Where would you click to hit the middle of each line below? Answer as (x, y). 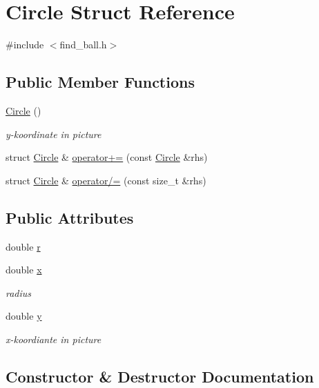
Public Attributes (70, 217)
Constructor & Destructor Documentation (160, 376)
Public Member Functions (100, 82)
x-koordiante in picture (54, 339)
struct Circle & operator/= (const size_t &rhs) (106, 180)
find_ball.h (83, 45)
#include (25, 45)
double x (24, 270)
